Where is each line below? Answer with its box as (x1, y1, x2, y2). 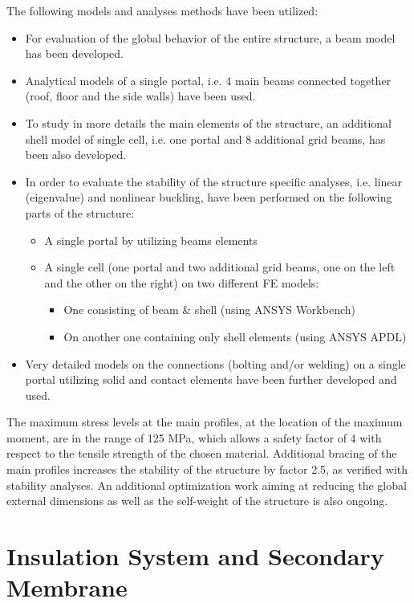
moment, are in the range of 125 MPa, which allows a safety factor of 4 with (6, 429, 382, 446)
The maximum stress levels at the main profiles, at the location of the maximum (6, 414, 403, 430)
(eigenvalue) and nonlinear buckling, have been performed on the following (25, 189, 392, 206)
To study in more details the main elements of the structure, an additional (25, 114, 392, 131)
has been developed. (25, 45, 124, 62)
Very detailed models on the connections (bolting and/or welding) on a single (25, 355, 406, 372)
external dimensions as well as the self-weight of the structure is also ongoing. (6, 492, 388, 509)
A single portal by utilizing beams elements (44, 231, 258, 248)
